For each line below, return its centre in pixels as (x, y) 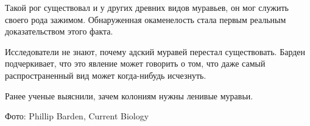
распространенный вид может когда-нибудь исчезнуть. (106, 75)
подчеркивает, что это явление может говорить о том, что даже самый (135, 63)
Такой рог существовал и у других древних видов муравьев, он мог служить (147, 7)
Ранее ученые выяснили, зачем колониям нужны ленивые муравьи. (129, 95)
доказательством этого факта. (59, 31)
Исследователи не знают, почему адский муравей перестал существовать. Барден (155, 51)
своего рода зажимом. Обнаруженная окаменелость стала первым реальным (146, 19)
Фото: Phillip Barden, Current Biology (77, 116)
